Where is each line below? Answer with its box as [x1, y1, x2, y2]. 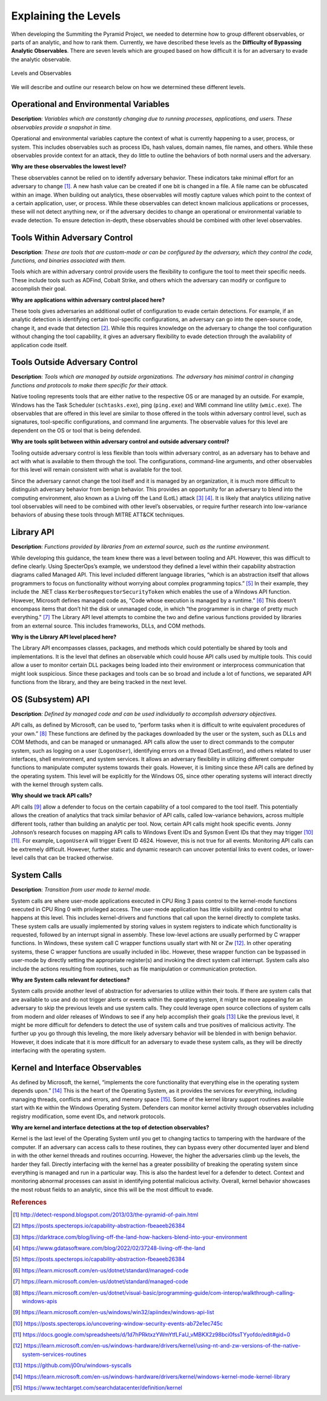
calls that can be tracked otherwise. [24, 854, 114, 861]
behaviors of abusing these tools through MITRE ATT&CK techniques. [11, 511, 185, 518]
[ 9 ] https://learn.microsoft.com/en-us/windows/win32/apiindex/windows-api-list [13, 1309, 214, 1316]
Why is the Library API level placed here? [11, 633, 117, 640]
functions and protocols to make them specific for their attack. [11, 381, 168, 388]
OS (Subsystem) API [11, 694, 90, 704]
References [11, 1198, 47, 1206]
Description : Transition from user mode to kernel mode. [11, 886, 151, 894]
